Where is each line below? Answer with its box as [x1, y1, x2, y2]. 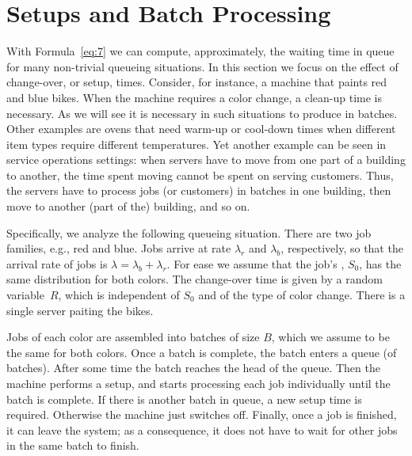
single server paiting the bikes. [6, 302, 154, 318]
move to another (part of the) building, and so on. [6, 198, 250, 215]
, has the [359, 255, 402, 272]
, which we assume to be [271, 329, 390, 345]
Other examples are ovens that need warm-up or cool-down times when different [6, 120, 396, 137]
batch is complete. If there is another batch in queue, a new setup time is [6, 390, 362, 407]
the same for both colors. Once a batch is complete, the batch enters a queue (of [6, 344, 397, 360]
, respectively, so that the [280, 240, 403, 256]
